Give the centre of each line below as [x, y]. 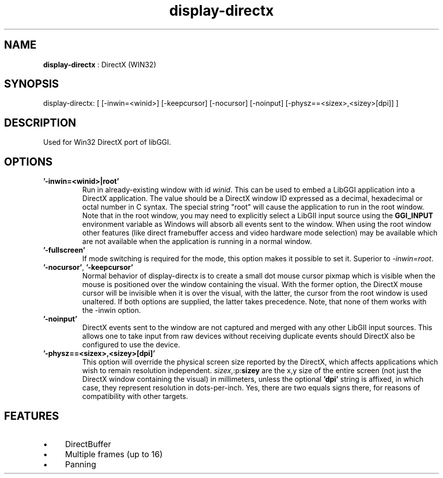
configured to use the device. [131, 345]
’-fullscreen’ [64, 250]
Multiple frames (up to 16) [114, 454]
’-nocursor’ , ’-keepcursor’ [88, 267]
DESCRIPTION [40, 123]
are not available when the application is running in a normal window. [197, 242]
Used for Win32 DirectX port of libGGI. [107, 142]
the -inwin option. [112, 310]
